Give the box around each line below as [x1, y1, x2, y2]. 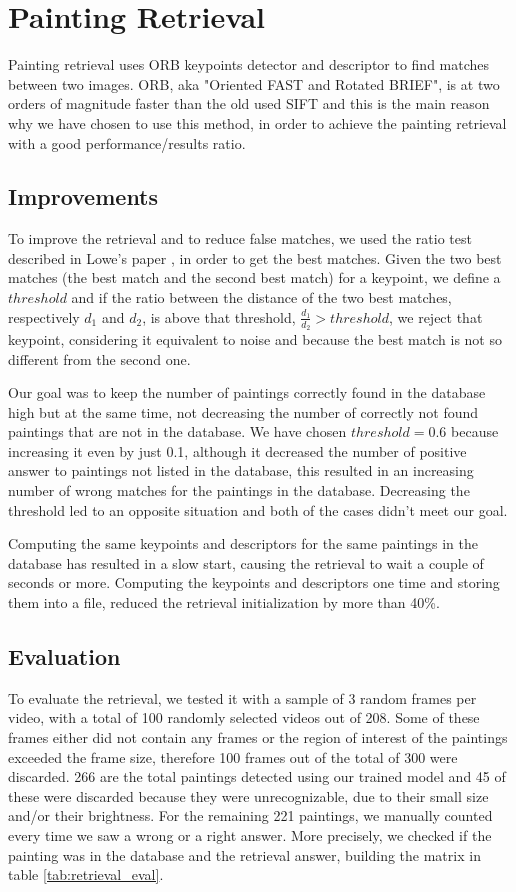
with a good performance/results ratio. [8, 132, 246, 153]
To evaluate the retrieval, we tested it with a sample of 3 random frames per [8, 687, 477, 708]
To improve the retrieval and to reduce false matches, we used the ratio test [8, 228, 472, 249]
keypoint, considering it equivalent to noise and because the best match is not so [8, 328, 502, 349]
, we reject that [389, 306, 483, 327]
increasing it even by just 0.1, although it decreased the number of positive [8, 440, 467, 461]
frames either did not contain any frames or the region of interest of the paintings [8, 727, 508, 748]
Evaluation [8, 641, 121, 672]
